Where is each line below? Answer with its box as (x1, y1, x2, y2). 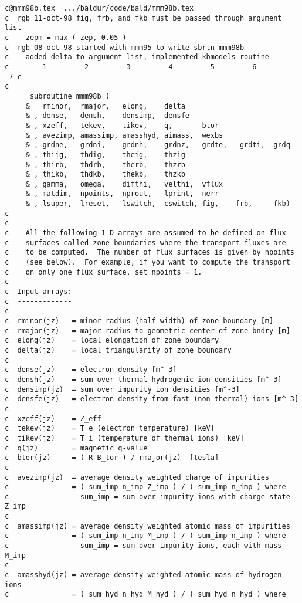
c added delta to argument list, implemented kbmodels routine (5, 53, 270, 62)
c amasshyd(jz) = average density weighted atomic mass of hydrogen (5, 571, 282, 580)
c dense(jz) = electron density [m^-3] (5, 365, 177, 374)
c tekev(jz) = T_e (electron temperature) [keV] (5, 424, 215, 433)
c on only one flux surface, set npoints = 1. (5, 267, 202, 276)
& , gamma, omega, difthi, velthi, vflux (25, 179, 223, 188)
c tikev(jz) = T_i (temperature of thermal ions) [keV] (5, 433, 245, 442)
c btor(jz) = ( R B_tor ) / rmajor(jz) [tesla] (5, 453, 219, 462)
